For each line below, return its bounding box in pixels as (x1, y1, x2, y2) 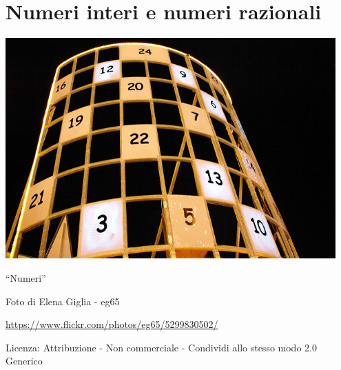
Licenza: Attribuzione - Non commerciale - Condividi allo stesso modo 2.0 (6, 340, 317, 354)
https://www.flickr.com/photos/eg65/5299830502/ (6, 317, 218, 331)
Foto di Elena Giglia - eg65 (6, 294, 120, 308)
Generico (6, 353, 43, 368)
